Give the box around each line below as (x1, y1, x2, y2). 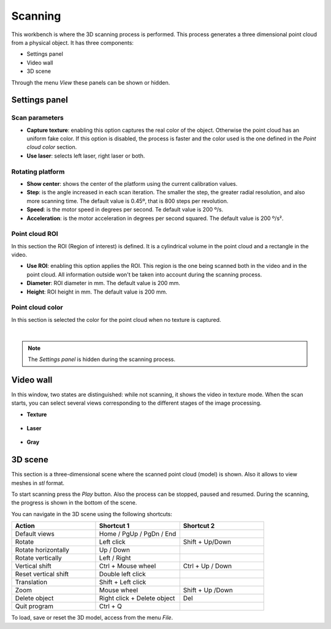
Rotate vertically (15, 554, 63, 562)
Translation (15, 578, 48, 587)
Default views (15, 530, 55, 538)
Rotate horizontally (15, 546, 70, 554)
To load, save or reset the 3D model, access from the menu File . (11, 614, 173, 622)
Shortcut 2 (183, 522, 215, 530)
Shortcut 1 (99, 522, 130, 530)
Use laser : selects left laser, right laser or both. (26, 152, 145, 159)
